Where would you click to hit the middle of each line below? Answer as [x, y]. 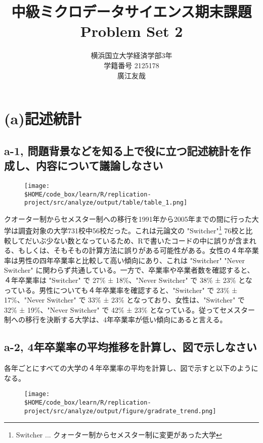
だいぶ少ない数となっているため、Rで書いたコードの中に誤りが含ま [137, 240]
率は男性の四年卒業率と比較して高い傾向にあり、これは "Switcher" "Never [125, 260]
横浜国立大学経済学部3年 [131, 55]
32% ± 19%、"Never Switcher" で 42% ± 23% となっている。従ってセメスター [130, 309]
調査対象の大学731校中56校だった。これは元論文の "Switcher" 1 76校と [132, 230]
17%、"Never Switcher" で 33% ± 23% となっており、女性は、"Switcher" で [124, 300]
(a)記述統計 [43, 118]
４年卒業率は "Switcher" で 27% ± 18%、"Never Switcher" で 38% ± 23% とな [128, 280]
